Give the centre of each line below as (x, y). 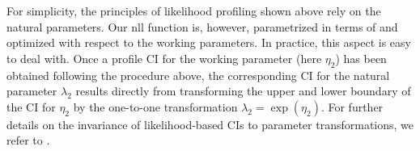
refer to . (28, 140)
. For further (352, 106)
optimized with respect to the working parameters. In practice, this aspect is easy (209, 42)
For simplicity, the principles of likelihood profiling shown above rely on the (194, 10)
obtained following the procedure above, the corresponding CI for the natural (198, 75)
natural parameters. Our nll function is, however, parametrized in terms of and (202, 26)
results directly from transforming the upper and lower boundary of (243, 91)
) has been (361, 58)
